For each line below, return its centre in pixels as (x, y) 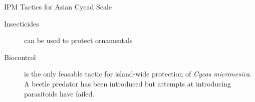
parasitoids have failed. (59, 93)
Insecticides (22, 23)
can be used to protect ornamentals (78, 40)
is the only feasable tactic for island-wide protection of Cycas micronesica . (138, 74)
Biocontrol (20, 57)
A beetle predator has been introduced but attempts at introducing (127, 83)
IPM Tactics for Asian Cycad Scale (58, 6)
